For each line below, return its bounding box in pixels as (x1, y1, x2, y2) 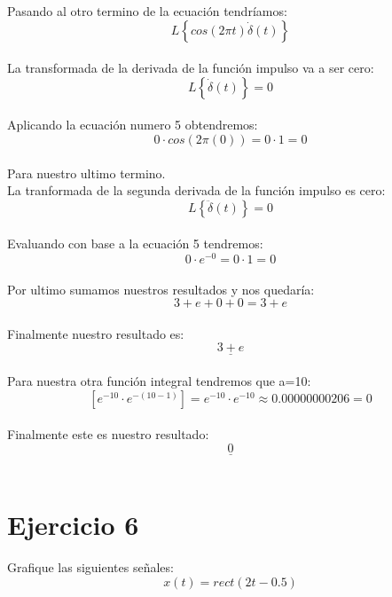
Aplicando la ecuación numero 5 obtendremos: (7, 115, 258, 134)
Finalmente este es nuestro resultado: (7, 425, 209, 444)
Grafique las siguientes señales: (7, 557, 174, 576)
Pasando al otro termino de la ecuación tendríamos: (7, 2, 287, 20)
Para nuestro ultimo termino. (7, 163, 166, 182)
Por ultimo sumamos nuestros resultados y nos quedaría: (7, 279, 315, 298)
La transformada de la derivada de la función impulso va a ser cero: (7, 59, 374, 77)
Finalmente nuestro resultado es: (7, 324, 184, 342)
